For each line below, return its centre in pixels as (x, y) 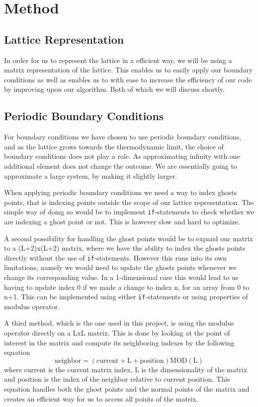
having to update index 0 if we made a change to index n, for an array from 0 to (127, 287)
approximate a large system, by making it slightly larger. (91, 175)
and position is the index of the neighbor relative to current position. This (117, 379)
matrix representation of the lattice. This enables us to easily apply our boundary (129, 70)
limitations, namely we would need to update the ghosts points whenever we (120, 267)
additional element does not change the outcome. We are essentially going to (121, 166)
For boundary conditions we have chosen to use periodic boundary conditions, (123, 137)
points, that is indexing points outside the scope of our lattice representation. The (129, 202)
